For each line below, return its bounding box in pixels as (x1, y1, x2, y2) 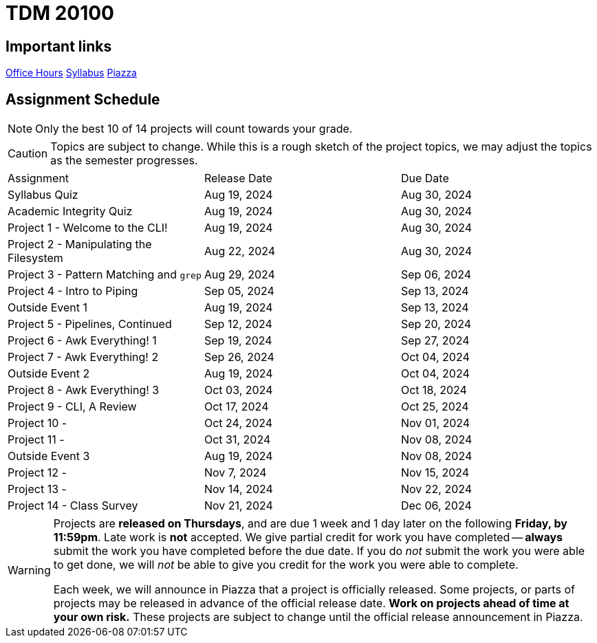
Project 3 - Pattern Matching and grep (8, 268, 202, 282)
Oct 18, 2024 (400, 383, 467, 397)
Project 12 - (8, 466, 67, 480)
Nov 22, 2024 (400, 482, 473, 497)
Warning (8, 563, 51, 578)
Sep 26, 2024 (204, 350, 274, 364)
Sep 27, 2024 (400, 334, 470, 348)
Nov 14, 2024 (204, 482, 273, 497)
